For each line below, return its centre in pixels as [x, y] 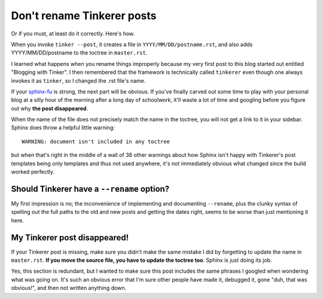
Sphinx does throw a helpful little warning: [63, 128]
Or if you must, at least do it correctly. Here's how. [73, 34]
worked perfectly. [33, 172]
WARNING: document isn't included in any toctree [96, 141]
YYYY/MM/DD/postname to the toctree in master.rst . [79, 53]
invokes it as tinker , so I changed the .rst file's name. [78, 80]
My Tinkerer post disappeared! [70, 238]
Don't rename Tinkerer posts [84, 16]
